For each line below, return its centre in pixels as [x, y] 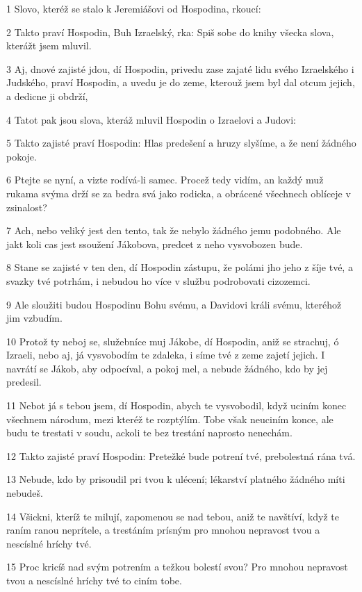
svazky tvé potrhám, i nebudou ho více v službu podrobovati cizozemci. [158, 280]
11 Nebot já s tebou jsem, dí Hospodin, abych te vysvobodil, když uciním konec [176, 405]
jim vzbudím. [34, 318]
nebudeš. [25, 493]
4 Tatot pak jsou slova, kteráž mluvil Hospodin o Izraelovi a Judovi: [151, 119]
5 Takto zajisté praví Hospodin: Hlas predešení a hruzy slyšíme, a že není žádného [181, 143]
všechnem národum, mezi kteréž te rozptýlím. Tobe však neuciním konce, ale [170, 419]
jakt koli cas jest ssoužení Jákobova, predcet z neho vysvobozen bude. [155, 244]
